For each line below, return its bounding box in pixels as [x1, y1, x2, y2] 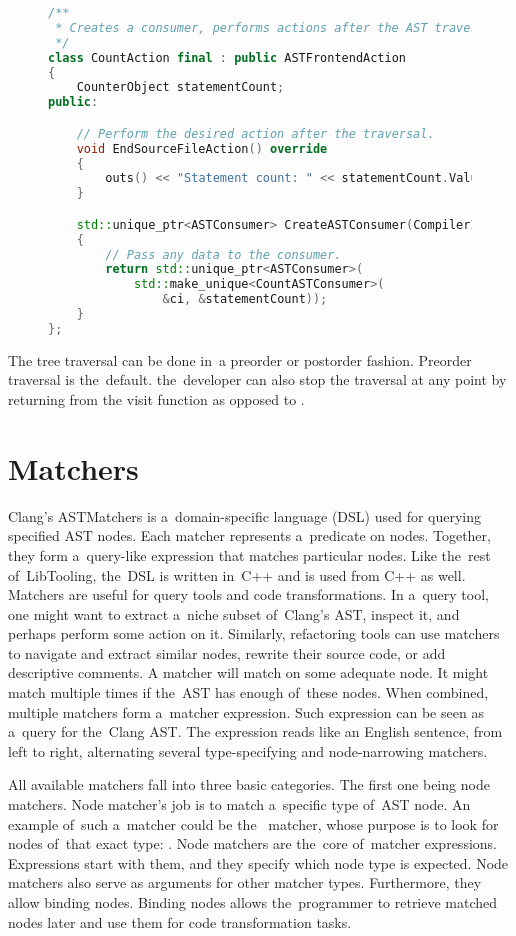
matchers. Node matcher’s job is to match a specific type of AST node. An [8, 794, 471, 815]
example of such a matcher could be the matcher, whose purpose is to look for [8, 813, 499, 834]
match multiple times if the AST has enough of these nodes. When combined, [8, 682, 489, 703]
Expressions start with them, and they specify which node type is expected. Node [8, 852, 509, 873]
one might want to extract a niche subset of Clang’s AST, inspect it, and [8, 603, 460, 624]
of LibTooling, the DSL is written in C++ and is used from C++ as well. [8, 564, 466, 585]
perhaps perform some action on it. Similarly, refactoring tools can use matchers [8, 623, 500, 644]
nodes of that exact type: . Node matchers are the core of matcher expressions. [8, 833, 497, 854]
